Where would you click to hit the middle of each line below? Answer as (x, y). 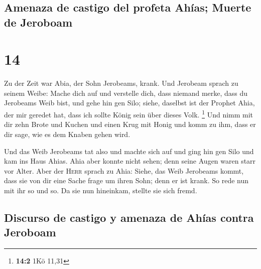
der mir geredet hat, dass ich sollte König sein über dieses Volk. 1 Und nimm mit (129, 114)
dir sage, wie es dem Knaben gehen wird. (67, 134)
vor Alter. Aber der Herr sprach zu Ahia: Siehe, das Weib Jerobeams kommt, (124, 170)
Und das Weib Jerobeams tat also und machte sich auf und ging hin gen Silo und (129, 151)
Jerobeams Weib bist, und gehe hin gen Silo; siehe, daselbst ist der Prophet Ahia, (129, 103)
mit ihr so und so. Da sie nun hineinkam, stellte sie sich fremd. (101, 190)
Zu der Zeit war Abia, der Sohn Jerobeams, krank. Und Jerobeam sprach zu (121, 83)
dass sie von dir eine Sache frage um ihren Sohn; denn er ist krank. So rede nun (126, 180)
